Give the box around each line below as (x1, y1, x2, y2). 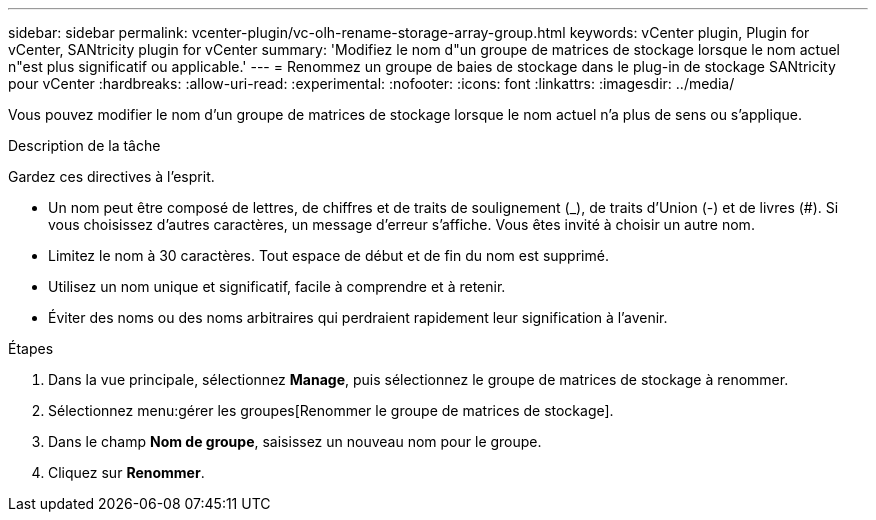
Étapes (8, 340, 54, 357)
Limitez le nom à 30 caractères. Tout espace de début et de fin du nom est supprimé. (48, 247, 609, 264)
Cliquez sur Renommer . (48, 464, 205, 481)
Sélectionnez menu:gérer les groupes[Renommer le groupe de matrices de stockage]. (48, 402, 614, 419)
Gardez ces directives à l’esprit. (8, 168, 215, 185)
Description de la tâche (8, 137, 161, 154)
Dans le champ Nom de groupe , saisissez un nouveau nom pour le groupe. (48, 433, 542, 450)
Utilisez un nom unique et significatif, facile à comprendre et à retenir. (48, 278, 506, 295)
